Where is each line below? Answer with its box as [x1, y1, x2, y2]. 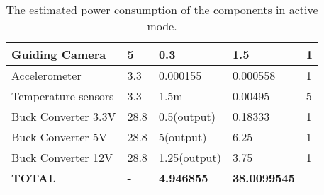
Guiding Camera [11, 46, 106, 62]
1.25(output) [158, 149, 221, 165]
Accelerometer [11, 67, 82, 83]
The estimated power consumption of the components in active [6, 1, 318, 18]
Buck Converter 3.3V [11, 108, 116, 124]
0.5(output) [158, 108, 216, 124]
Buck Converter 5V [11, 129, 107, 145]
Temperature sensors [11, 88, 114, 104]
